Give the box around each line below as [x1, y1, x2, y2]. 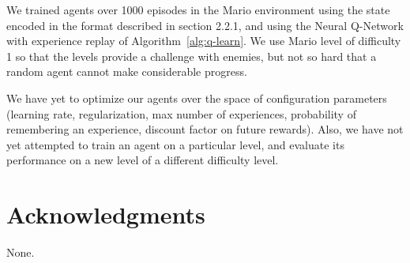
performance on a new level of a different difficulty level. [6, 152, 279, 168]
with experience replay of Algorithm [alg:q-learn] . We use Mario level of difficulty [6, 32, 401, 49]
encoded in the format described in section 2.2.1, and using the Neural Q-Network [6, 17, 404, 33]
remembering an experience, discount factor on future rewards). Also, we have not [6, 121, 404, 137]
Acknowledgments [6, 198, 205, 231]
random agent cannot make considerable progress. [6, 63, 247, 80]
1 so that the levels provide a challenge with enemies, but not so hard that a [6, 47, 377, 64]
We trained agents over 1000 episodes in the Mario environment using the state [6, 2, 390, 17]
